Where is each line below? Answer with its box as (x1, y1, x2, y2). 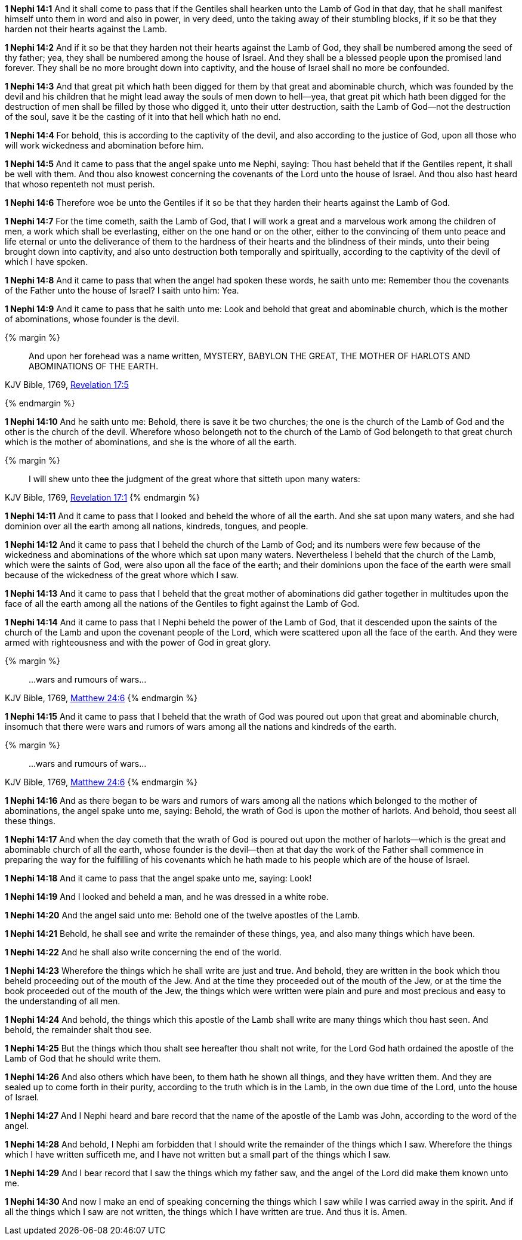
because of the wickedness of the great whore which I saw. (5, 570, 239, 580)
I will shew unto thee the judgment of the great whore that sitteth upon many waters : (29, 474, 360, 484)
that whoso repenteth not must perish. (5, 179, 155, 189)
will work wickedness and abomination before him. (5, 140, 204, 150)
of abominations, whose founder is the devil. (5, 314, 180, 324)
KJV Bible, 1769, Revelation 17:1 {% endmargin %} (5, 492, 200, 502)
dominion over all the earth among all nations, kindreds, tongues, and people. (5, 521, 308, 531)
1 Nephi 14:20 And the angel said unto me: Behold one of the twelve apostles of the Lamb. (5, 910, 360, 920)
